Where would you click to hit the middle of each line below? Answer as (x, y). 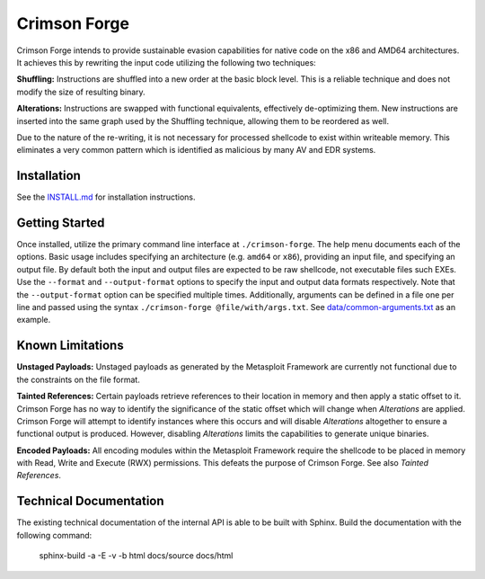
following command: (54, 535)
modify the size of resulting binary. (81, 92)
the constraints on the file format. (79, 379)
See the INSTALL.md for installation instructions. (106, 197)
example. (34, 320)
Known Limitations (71, 346)
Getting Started (61, 223)
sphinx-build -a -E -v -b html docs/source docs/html (136, 556)
